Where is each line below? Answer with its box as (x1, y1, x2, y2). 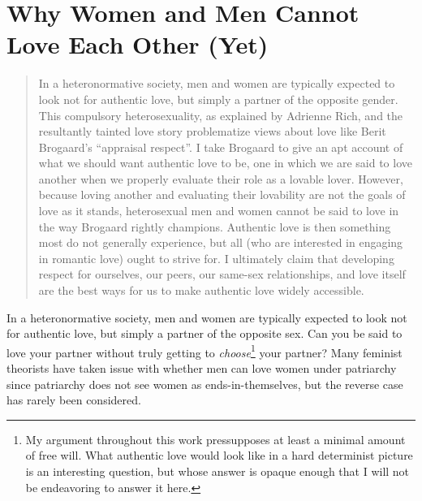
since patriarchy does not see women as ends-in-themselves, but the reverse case (6, 375, 403, 392)
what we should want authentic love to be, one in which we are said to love (38, 154, 412, 171)
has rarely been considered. (6, 391, 141, 408)
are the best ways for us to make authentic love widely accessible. (38, 282, 364, 299)
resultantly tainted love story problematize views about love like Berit (38, 123, 386, 140)
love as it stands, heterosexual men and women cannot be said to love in (38, 202, 399, 219)
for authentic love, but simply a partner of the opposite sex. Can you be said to (6, 325, 403, 342)
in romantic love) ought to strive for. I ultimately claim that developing (38, 249, 394, 266)
